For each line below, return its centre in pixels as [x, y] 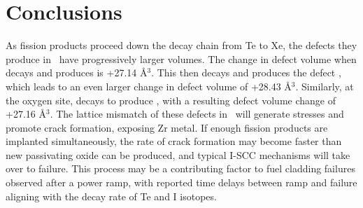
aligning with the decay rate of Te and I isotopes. [111, 196]
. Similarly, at [325, 86]
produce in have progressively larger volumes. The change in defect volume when [181, 58]
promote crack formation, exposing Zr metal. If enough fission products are [167, 127]
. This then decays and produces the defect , [246, 72]
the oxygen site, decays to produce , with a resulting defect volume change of [171, 100]
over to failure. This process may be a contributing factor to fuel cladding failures [180, 168]
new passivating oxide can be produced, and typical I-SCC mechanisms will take [178, 154]
